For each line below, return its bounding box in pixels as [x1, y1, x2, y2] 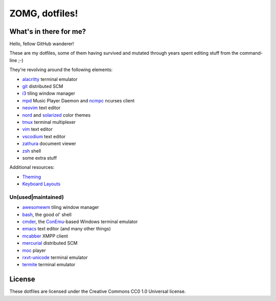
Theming [22, 174, 41, 180]
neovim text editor [22, 105, 61, 111]
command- [239, 50, 263, 56]
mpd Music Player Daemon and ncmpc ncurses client [22, 97, 135, 103]
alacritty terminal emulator [22, 76, 78, 82]
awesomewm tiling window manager [22, 204, 99, 210]
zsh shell [22, 147, 41, 154]
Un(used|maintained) [9, 193, 64, 201]
